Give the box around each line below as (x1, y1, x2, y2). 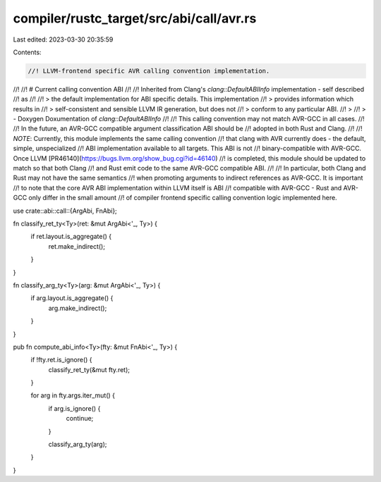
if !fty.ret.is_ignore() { (30, 356, 92, 364)
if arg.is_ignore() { (48, 404, 101, 412)
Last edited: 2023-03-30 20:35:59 (13, 35, 114, 44)
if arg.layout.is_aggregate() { (30, 294, 114, 302)
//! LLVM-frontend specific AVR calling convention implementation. (28, 67, 270, 75)
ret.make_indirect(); (48, 242, 106, 250)
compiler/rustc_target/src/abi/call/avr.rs (13, 11, 257, 26)
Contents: (13, 48, 42, 56)
